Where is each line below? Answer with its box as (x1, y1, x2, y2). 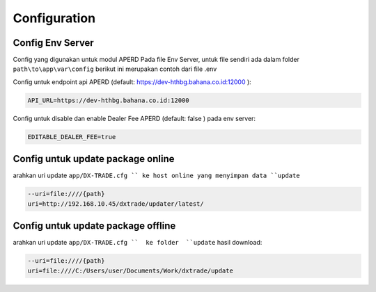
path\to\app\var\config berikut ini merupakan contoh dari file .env (13, 65, 217, 73)
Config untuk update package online (13, 153, 175, 165)
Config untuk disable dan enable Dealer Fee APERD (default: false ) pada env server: (13, 114, 256, 122)
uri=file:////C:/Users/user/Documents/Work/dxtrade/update (27, 266, 233, 275)
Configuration (13, 10, 96, 26)
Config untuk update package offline (13, 220, 176, 232)
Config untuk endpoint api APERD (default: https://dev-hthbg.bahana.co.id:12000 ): (13, 77, 252, 86)
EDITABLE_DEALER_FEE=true (27, 133, 116, 140)
